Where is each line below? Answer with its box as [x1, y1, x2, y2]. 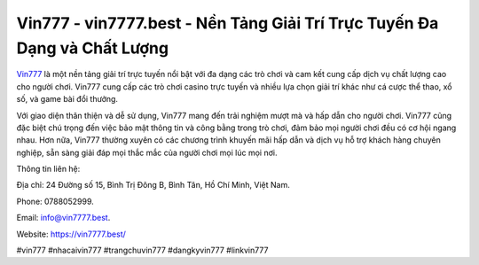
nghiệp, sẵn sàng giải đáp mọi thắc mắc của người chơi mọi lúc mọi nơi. [16, 147, 278, 158]
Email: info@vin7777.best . [16, 213, 111, 223]
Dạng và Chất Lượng [16, 38, 169, 58]
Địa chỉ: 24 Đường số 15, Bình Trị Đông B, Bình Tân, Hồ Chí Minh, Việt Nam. [16, 180, 290, 191]
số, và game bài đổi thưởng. [16, 94, 119, 105]
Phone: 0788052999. [16, 196, 95, 207]
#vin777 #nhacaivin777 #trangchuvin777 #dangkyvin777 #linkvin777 [16, 245, 269, 256]
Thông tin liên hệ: [16, 164, 81, 175]
